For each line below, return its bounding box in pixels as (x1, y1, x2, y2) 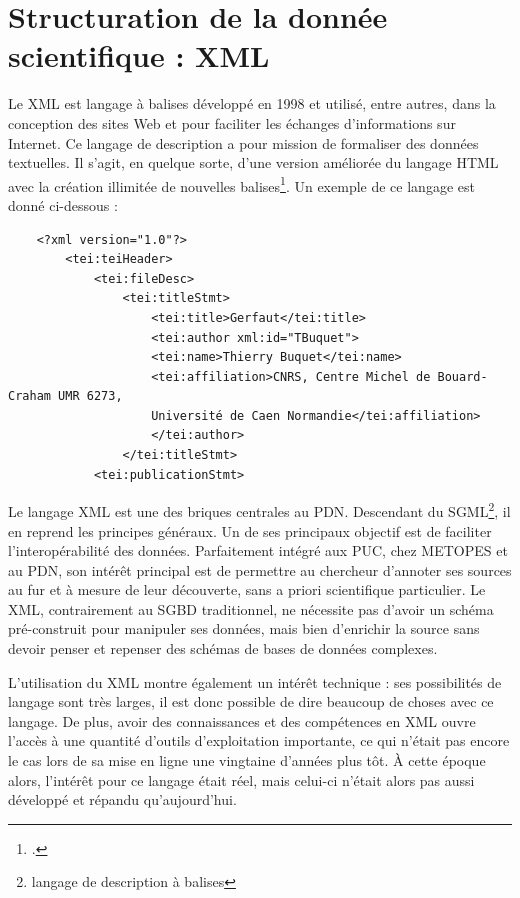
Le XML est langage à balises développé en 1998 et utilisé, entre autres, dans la (8, 93, 496, 114)
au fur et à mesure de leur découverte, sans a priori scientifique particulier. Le (8, 579, 486, 600)
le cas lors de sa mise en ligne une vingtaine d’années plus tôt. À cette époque (8, 750, 486, 771)
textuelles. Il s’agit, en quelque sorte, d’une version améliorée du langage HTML (8, 152, 499, 173)
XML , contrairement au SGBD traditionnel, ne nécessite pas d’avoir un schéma (8, 598, 494, 619)
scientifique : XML (8, 35, 270, 76)
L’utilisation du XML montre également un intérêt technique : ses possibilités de (8, 671, 502, 692)
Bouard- (437, 369, 488, 384)
